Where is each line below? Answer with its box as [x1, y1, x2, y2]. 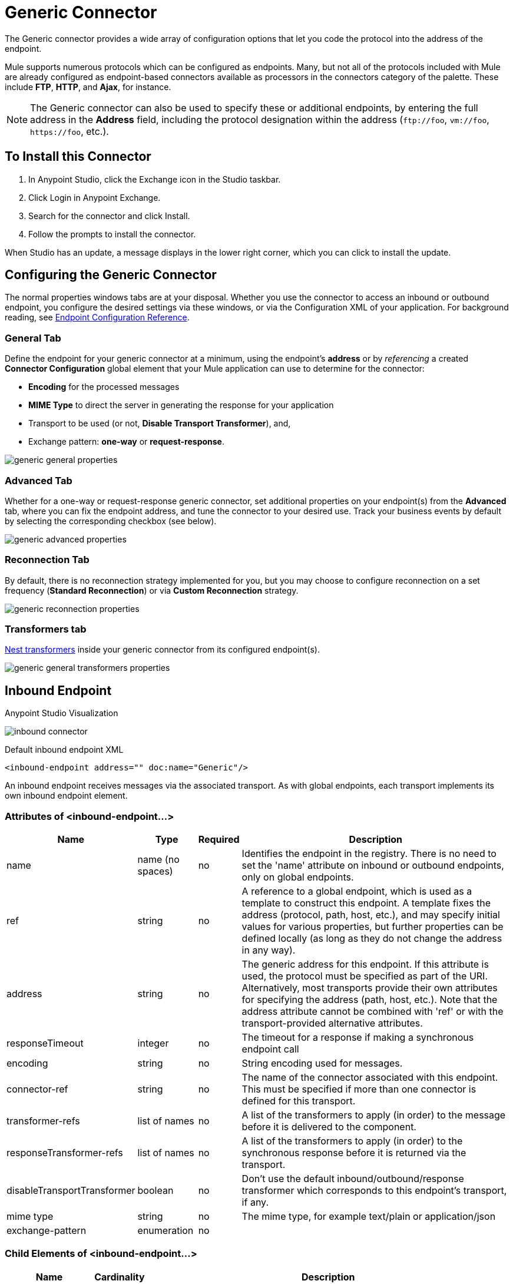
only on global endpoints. [241, 871, 354, 883]
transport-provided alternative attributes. [241, 1017, 423, 1030]
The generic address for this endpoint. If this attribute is [241, 958, 489, 971]
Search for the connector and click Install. [28, 210, 190, 221]
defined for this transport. [241, 1095, 356, 1107]
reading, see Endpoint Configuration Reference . [5, 312, 190, 323]
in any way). [241, 944, 296, 957]
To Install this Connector [5, 149, 151, 164]
